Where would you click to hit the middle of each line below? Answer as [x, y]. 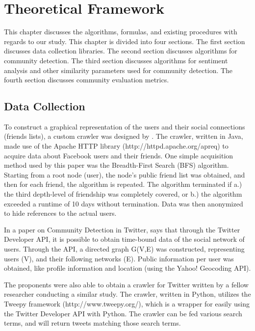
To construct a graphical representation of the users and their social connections [125, 126]
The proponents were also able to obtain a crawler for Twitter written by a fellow [126, 284]
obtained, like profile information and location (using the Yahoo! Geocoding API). [127, 268]
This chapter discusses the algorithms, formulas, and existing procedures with [121, 32]
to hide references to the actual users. [60, 213]
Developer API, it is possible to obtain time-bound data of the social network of [124, 239]
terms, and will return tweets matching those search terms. [92, 323]
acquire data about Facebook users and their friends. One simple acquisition [119, 155]
